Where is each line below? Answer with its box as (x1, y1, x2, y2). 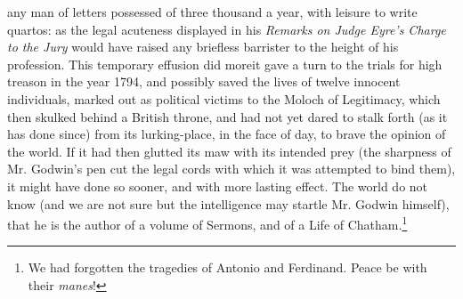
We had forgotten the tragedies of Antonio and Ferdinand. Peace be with (28, 258, 427, 277)
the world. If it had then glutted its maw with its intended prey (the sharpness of (7, 141, 451, 160)
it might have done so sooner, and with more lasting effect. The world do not (7, 176, 428, 195)
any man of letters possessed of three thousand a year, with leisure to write (7, 3, 418, 20)
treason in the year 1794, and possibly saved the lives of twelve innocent (7, 72, 401, 91)
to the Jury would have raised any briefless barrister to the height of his (7, 37, 399, 56)
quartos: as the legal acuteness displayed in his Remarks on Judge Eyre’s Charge (7, 20, 446, 38)
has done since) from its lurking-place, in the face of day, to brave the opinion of (7, 125, 446, 143)
